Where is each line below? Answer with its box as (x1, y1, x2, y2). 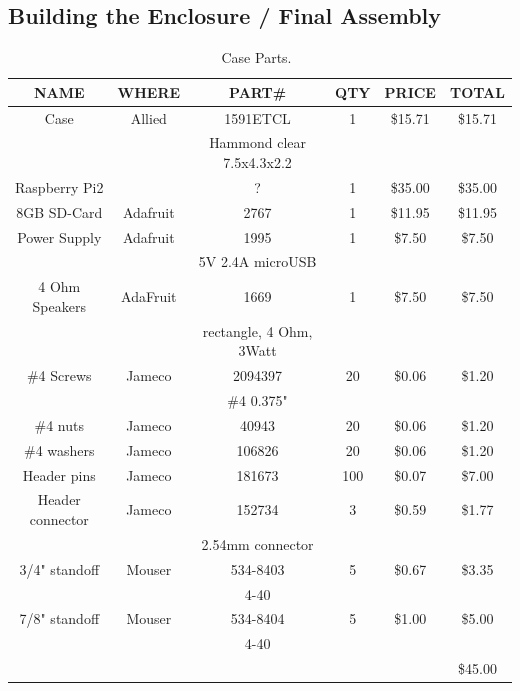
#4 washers (23, 439, 95, 460)
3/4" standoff (19, 558, 100, 579)
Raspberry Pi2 (15, 176, 104, 197)
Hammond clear (209, 132, 306, 153)
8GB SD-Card (16, 201, 103, 222)
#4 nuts (34, 414, 84, 435)
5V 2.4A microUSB (198, 251, 317, 272)
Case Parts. (221, 47, 292, 68)
